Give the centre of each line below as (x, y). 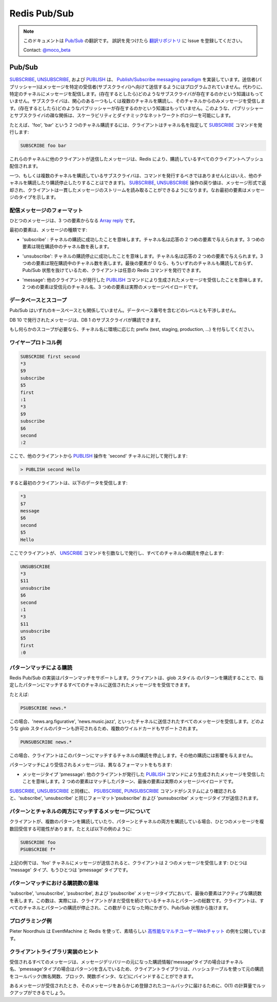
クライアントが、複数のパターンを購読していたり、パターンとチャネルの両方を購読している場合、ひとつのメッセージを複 (137, 821)
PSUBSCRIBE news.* (43, 708)
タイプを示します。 (38, 197)
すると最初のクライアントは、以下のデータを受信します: (68, 483)
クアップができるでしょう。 (38, 993)
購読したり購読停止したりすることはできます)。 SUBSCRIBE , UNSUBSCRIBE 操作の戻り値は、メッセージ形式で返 (147, 183)
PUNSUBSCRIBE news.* (46, 742)
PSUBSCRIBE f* (38, 849)
